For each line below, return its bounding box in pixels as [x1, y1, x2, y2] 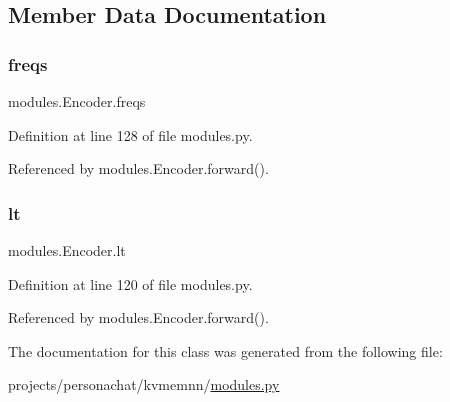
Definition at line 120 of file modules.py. [8, 273, 253, 294]
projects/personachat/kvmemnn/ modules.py [8, 374, 280, 395]
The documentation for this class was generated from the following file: [8, 340, 443, 361]
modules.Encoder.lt [8, 240, 126, 260]
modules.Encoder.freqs [8, 91, 146, 111]
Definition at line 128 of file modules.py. [8, 124, 253, 145]
